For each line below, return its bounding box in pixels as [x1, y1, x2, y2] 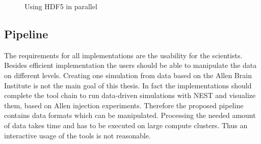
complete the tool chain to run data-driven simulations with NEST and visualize [4, 90, 256, 101]
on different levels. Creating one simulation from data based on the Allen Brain [4, 69, 252, 80]
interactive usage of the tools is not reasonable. [4, 130, 151, 140]
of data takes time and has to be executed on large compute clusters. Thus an [4, 119, 248, 130]
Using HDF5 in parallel [24, 1, 97, 11]
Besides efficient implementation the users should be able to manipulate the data [4, 60, 257, 70]
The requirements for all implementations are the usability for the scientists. [4, 50, 243, 60]
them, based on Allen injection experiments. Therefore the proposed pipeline [4, 100, 244, 110]
